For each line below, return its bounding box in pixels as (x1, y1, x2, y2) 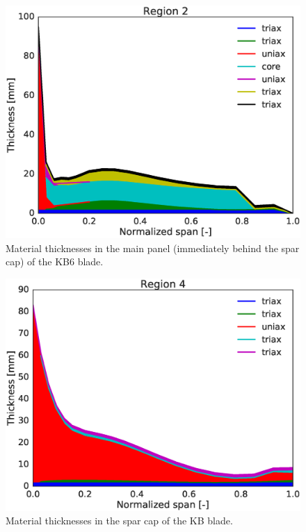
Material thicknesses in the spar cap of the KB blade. (6, 513, 233, 528)
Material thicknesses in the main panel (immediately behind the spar (6, 240, 300, 255)
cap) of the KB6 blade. (6, 254, 104, 269)
